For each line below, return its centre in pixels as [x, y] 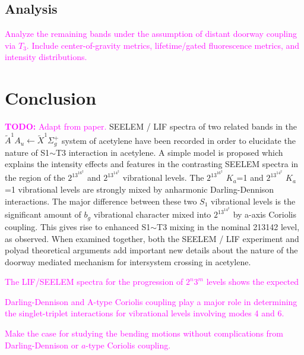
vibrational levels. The [163, 177]
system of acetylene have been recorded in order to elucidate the [179, 140]
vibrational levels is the [253, 201]
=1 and [250, 177]
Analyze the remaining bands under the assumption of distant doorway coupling [151, 34]
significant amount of [43, 214]
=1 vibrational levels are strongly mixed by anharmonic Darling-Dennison [140, 189]
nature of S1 [27, 152]
